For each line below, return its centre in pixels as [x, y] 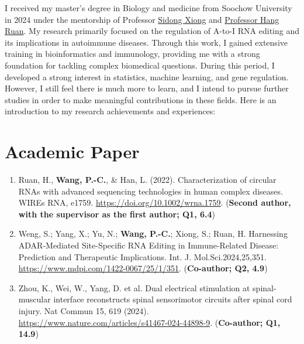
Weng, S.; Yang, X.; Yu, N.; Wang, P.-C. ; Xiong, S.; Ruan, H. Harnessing [153, 234]
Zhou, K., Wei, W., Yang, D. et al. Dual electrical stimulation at [134, 287]
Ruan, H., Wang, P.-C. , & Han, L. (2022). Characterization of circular [147, 180]
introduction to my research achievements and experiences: [110, 111]
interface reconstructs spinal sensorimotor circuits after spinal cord [173, 299]
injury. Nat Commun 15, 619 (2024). [84, 311]
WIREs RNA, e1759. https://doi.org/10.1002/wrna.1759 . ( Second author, [155, 202]
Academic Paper [72, 151]
